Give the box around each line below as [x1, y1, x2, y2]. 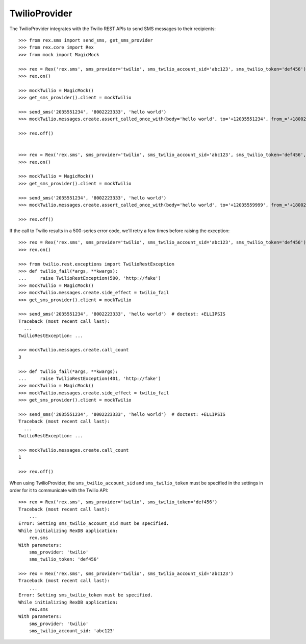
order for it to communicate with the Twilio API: [9, 487, 108, 493]
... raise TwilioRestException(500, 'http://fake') [18, 275, 161, 281]
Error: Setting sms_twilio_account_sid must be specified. [18, 521, 169, 526]
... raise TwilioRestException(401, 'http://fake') [18, 375, 161, 381]
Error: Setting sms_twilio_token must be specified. [18, 592, 153, 598]
